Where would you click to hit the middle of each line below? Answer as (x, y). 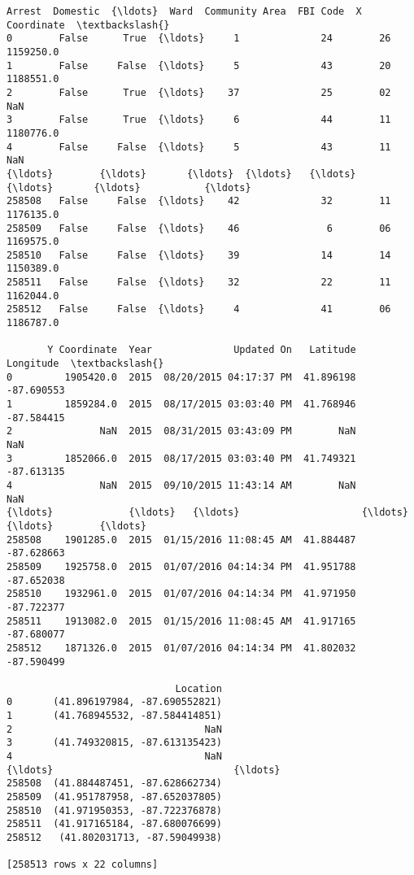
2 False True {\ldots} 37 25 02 (199, 92)
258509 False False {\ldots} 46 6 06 (199, 228)
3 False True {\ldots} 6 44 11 (199, 120)
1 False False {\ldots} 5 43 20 (199, 65)
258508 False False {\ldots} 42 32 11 (199, 201)
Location (198, 688)
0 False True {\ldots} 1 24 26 (199, 39)
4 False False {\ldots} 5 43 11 (199, 147)
